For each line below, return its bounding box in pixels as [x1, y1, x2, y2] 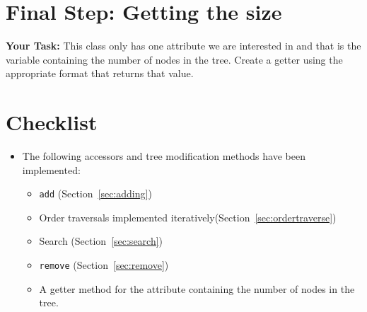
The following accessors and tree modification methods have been [22, 149, 305, 163]
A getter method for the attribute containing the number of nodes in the [39, 281, 355, 296]
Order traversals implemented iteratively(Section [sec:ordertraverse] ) [39, 209, 337, 224]
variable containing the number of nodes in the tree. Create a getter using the [6, 52, 343, 67]
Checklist [6, 108, 98, 137]
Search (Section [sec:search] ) [39, 233, 163, 248]
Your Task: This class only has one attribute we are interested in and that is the [6, 38, 361, 53]
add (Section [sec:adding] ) [39, 186, 152, 201]
